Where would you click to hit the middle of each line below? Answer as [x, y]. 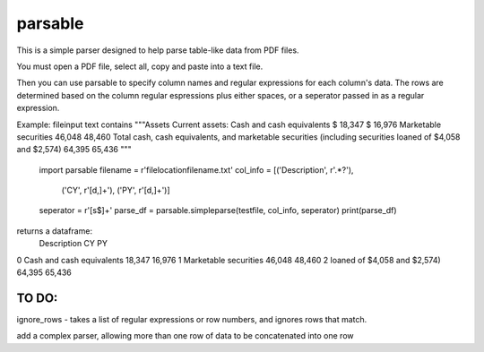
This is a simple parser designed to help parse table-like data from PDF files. [158, 50]
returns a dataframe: [55, 231]
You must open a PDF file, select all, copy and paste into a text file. [140, 66]
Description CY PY [73, 244]
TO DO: [37, 298]
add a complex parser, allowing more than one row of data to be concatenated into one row [185, 336]
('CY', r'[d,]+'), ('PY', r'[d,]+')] [116, 190]
